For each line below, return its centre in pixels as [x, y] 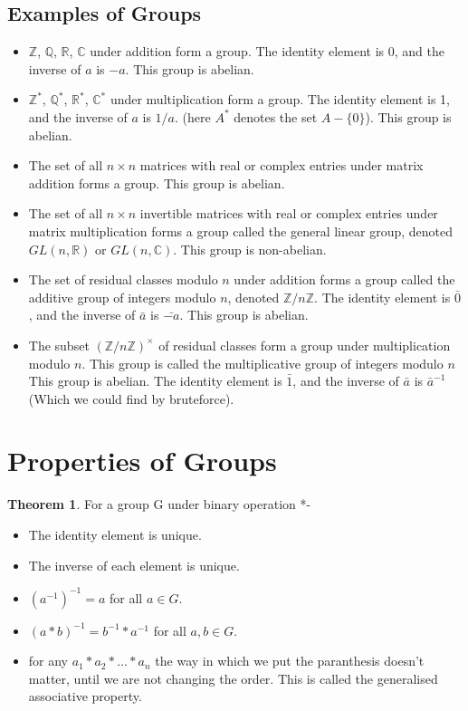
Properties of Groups [142, 461]
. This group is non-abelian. [250, 249]
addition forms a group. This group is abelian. [157, 183]
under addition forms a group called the [344, 279]
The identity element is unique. [115, 535]
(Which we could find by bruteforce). [131, 398]
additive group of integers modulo [122, 297]
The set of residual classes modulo [123, 279]
